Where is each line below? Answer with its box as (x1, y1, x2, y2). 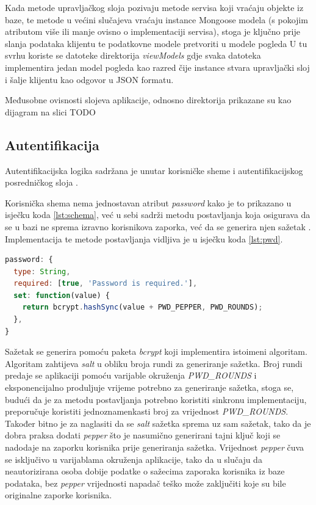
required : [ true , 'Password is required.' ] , (13, 279, 198, 288)
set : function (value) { (13, 291, 110, 300)
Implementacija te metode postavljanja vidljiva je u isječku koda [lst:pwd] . (5, 232, 283, 245)
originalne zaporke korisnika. (5, 489, 112, 501)
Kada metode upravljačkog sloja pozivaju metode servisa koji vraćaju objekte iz (5, 1, 304, 13)
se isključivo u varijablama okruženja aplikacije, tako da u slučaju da (5, 452, 262, 465)
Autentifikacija (5, 135, 99, 154)
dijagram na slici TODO (5, 105, 96, 118)
